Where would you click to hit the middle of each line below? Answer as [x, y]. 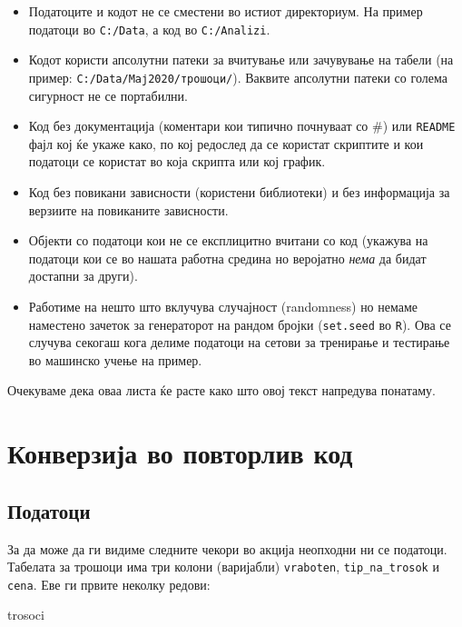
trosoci [26, 615]
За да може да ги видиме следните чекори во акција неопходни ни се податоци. [227, 548]
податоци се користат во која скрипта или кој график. [177, 161]
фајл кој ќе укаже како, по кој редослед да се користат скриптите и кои [226, 143]
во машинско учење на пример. [115, 359]
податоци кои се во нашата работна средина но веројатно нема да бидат [227, 258]
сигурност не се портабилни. [108, 95]
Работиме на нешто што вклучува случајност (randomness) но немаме [223, 306]
